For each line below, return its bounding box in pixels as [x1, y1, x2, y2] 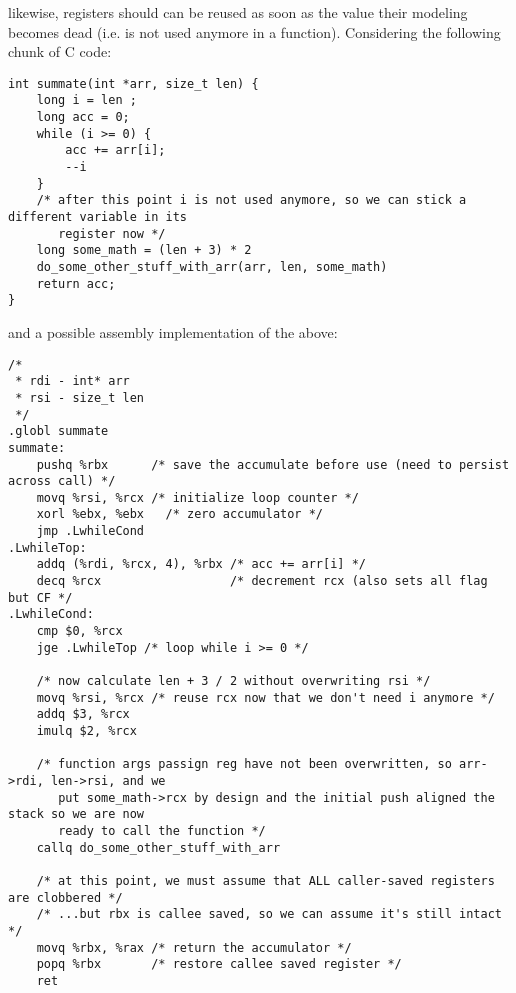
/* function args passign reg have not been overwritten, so [36, 757, 452, 772]
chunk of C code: [8, 41, 112, 62]
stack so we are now [8, 807, 145, 822]
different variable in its [8, 210, 187, 225]
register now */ [58, 226, 166, 241]
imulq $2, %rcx [36, 724, 137, 738]
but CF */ [8, 590, 73, 605]
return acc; [36, 276, 116, 291]
